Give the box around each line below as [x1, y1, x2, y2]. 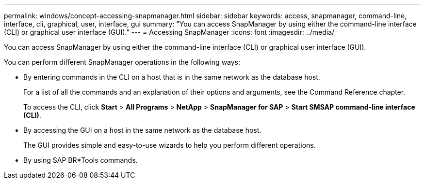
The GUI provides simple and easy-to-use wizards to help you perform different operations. [23, 141, 316, 149]
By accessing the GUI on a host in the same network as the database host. [23, 126, 262, 134]
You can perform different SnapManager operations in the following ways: [4, 58, 241, 66]
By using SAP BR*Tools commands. [23, 156, 138, 164]
